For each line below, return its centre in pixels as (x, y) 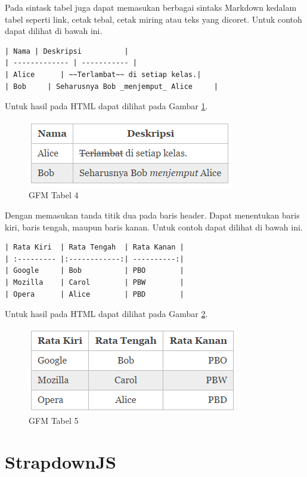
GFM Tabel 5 (54, 421)
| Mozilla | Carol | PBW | (94, 282)
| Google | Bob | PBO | (94, 271)
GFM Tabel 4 (54, 195)
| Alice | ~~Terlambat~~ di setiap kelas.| (103, 74)
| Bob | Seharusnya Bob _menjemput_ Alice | (111, 86)
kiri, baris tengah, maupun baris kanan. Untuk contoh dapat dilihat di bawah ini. (154, 227)
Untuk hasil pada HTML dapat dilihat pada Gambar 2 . (106, 314)
